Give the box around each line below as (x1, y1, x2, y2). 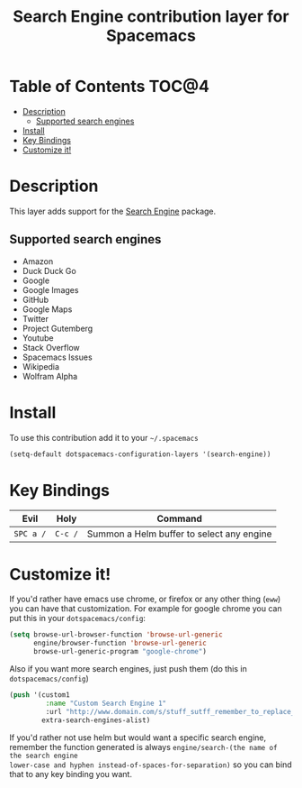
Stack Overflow (22, 342, 81, 353)
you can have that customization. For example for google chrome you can (9, 603, 282, 614)
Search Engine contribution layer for (13, 6, 289, 27)
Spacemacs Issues (22, 352, 93, 362)
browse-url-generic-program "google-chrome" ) (32, 647, 207, 656)
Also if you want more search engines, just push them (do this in (9, 664, 247, 673)
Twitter (22, 313, 49, 324)
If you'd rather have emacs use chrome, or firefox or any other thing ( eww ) (9, 593, 281, 605)
